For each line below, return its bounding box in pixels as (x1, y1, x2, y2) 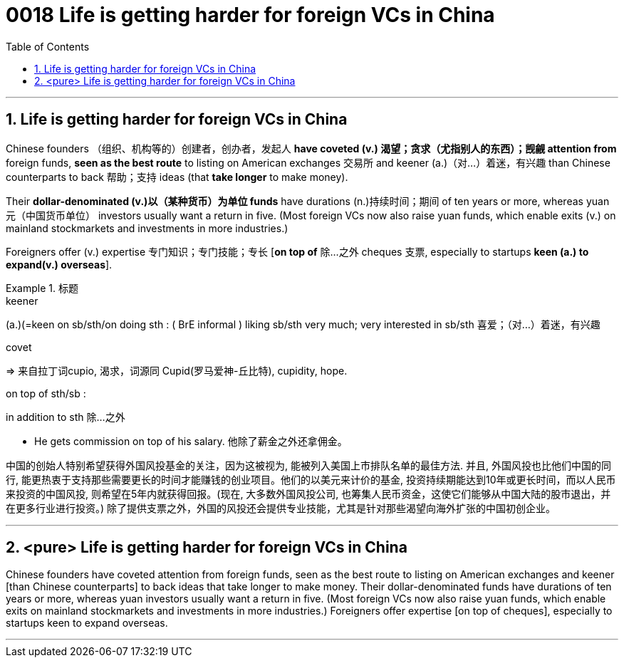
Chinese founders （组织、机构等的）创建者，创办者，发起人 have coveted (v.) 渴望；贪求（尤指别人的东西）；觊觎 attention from (6, 142, 617, 155)
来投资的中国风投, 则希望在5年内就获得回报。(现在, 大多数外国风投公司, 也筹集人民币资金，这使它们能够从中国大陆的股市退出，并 (6, 487, 611, 500)
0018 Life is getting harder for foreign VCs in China (6, 3, 495, 27)
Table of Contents (6, 40, 90, 53)
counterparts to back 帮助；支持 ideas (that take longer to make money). (6, 170, 348, 183)
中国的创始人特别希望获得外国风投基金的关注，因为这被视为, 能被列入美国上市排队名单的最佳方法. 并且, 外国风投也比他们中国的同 (6, 459, 611, 471)
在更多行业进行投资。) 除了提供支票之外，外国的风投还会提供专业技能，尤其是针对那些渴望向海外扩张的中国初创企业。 (6, 501, 556, 514)
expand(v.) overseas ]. (6, 258, 113, 271)
